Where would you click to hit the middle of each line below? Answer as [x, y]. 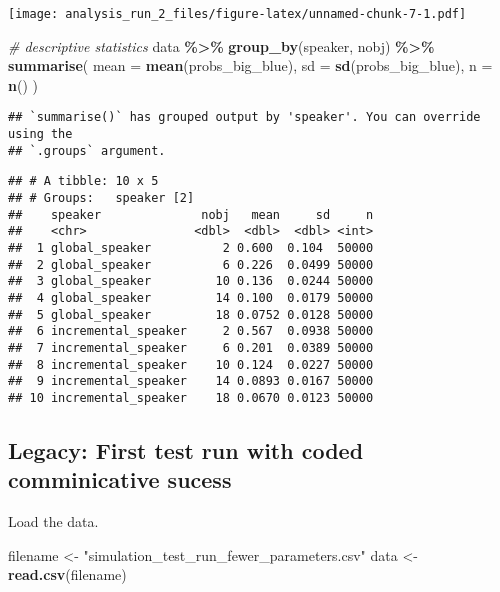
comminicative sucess [120, 479]
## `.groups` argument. [87, 150]
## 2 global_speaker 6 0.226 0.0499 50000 [191, 264]
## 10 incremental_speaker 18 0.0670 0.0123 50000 [191, 397]
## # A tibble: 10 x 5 [83, 181]
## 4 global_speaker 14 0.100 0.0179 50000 [191, 298]
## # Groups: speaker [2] [101, 198]
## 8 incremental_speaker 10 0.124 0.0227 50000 [191, 364]
